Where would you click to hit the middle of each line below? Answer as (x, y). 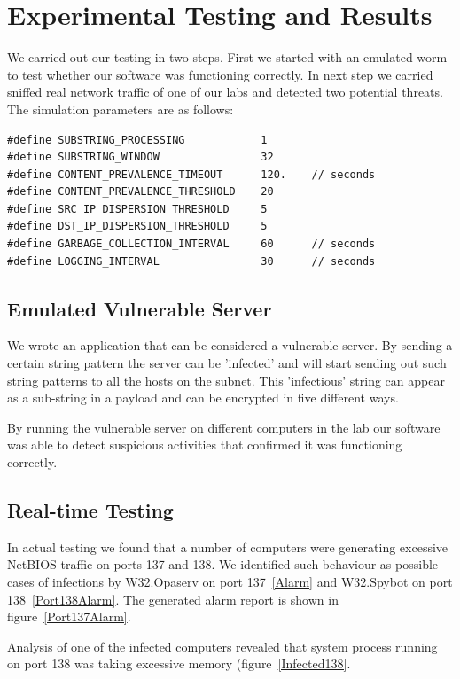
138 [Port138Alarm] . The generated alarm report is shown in (173, 599)
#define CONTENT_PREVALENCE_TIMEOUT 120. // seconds (191, 174)
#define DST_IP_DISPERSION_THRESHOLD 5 (137, 226)
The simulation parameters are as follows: (121, 109)
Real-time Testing (90, 510)
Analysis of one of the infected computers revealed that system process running (222, 646)
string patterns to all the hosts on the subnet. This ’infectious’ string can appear (226, 380)
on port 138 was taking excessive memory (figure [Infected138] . (179, 663)
